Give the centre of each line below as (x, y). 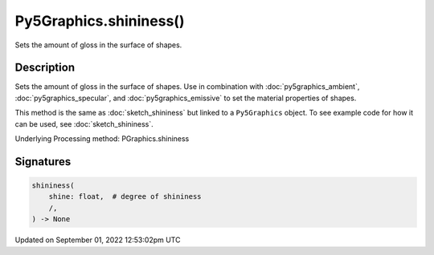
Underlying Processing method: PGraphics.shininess (102, 139)
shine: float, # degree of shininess (125, 197)
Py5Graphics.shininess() (100, 21)
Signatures (43, 162)
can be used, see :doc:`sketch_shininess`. (84, 123)
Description (45, 68)
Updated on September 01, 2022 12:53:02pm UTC (98, 240)
